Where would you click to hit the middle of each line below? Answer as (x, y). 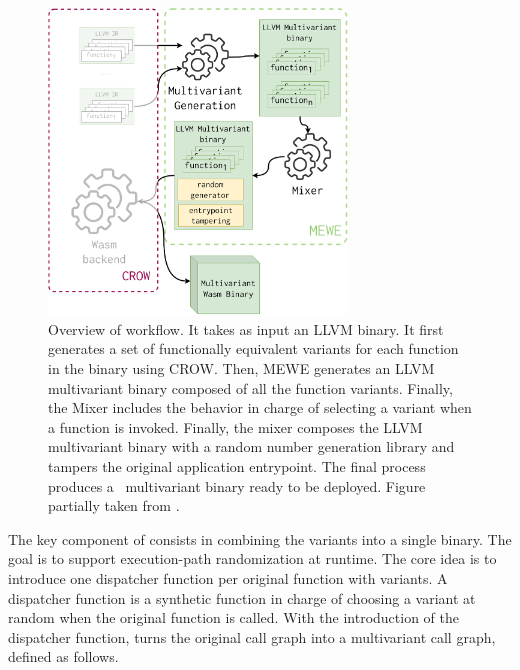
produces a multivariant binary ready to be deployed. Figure (237, 485)
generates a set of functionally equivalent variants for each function (253, 348)
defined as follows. (63, 656)
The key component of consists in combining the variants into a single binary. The (260, 538)
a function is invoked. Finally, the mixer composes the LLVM (235, 426)
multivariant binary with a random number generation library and (251, 446)
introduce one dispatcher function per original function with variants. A (228, 577)
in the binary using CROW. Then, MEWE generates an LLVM (241, 367)
